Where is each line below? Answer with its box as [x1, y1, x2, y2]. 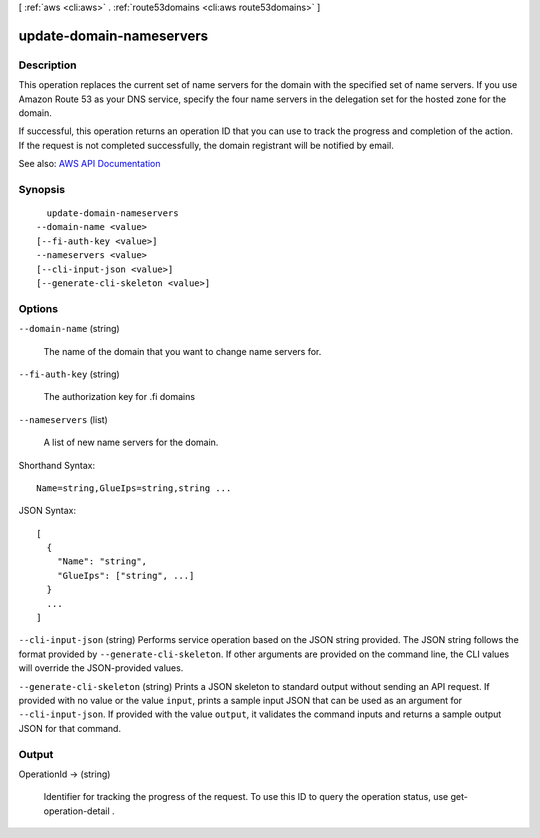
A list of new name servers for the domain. [43, 436, 219, 449]
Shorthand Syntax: [18, 459, 95, 471]
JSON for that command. [18, 722, 122, 734]
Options [18, 301, 59, 315]
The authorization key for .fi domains [43, 391, 195, 403]
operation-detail [43, 805, 110, 817]
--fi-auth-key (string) [18, 368, 120, 380]
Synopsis [18, 182, 65, 196]
